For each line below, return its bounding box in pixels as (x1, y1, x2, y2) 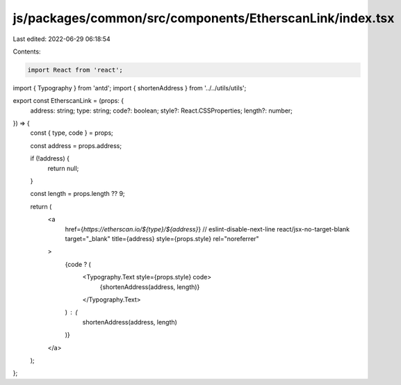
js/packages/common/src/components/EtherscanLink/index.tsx (13, 10, 395, 26)
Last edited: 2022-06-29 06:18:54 (13, 35, 111, 43)
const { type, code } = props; (30, 129, 114, 137)
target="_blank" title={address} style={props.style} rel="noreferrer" (65, 234, 260, 243)
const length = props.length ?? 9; (30, 190, 125, 198)
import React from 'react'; (27, 66, 123, 74)
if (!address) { (30, 154, 69, 163)
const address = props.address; (30, 141, 122, 149)
